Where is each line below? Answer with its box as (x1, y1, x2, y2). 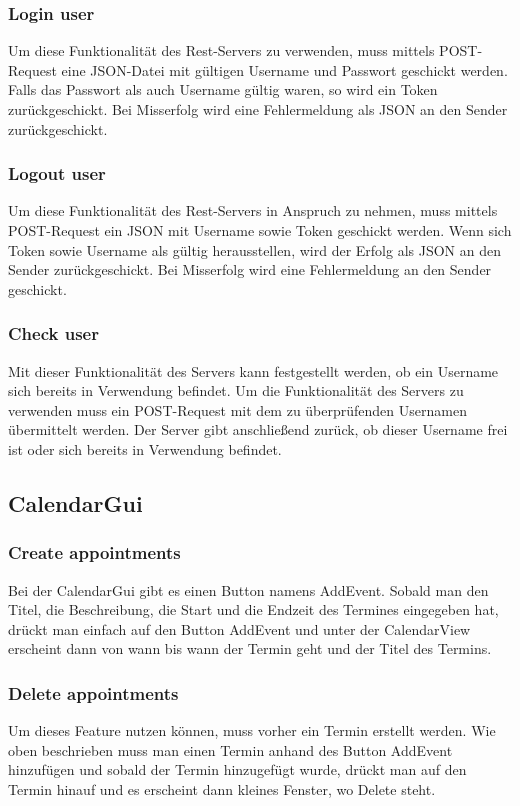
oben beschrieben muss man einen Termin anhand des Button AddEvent (8, 739, 453, 760)
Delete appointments (8, 680, 179, 705)
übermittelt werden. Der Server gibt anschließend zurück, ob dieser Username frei (8, 419, 508, 440)
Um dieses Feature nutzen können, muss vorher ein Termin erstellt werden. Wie (8, 720, 496, 741)
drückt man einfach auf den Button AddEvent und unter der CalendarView (8, 618, 471, 639)
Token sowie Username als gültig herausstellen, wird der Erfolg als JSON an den (8, 239, 501, 260)
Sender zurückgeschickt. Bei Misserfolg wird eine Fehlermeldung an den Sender (8, 259, 492, 280)
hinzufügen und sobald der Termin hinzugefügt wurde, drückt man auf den (8, 759, 467, 780)
